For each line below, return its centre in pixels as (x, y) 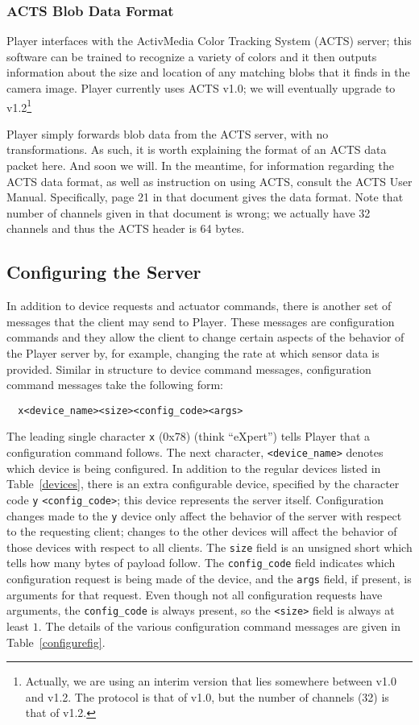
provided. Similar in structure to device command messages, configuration (189, 369)
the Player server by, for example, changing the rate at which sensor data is (193, 352)
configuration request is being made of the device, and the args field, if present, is (209, 579)
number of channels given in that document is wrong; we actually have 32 (189, 212)
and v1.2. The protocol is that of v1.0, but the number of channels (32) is (207, 696)
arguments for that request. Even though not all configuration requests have (195, 594)
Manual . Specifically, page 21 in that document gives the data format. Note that (205, 197)
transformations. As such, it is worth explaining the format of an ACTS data (197, 149)
